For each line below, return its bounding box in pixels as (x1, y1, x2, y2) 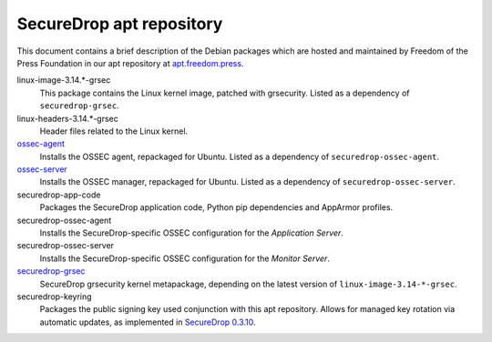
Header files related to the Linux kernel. (39, 126, 189, 136)
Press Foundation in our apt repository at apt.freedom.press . (16, 57, 244, 68)
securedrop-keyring (16, 291, 92, 302)
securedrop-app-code (16, 189, 101, 200)
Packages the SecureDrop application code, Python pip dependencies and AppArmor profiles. (39, 202, 394, 213)
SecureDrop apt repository (16, 14, 223, 34)
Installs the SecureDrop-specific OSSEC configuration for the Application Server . (39, 227, 343, 238)
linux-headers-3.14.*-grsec (16, 113, 118, 124)
